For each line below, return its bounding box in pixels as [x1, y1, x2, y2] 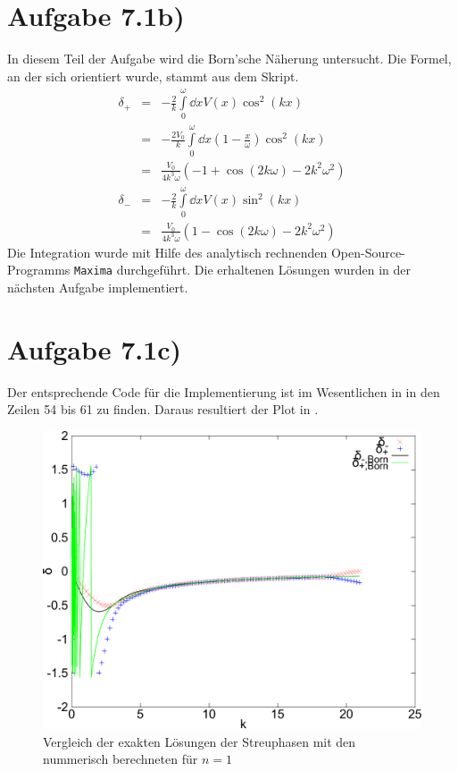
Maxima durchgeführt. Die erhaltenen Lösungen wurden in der [74, 260, 411, 279]
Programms [7, 260, 71, 279]
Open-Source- [330, 242, 405, 261]
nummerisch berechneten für [43, 750, 198, 768]
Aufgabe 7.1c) [7, 330, 182, 367]
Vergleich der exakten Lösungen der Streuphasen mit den [43, 732, 356, 750]
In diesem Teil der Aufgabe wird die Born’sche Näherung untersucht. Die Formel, [7, 49, 452, 68]
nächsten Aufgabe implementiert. [7, 278, 188, 297]
